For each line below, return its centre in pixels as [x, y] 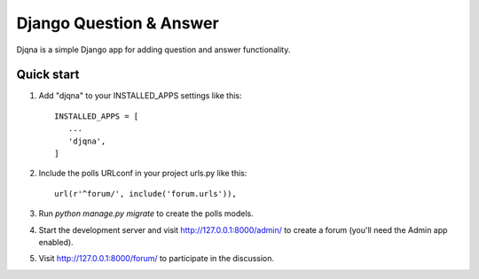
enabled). [56, 242]
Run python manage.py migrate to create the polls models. [146, 213]
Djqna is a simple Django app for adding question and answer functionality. [153, 50]
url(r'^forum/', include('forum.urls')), [145, 194]
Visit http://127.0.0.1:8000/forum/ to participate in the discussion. [157, 259]
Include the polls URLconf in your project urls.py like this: [143, 174]
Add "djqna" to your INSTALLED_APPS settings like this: [141, 96]
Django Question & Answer [118, 23]
